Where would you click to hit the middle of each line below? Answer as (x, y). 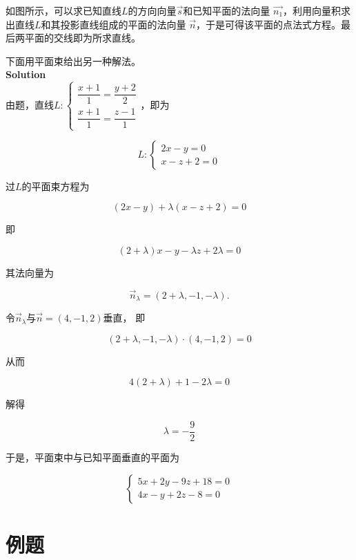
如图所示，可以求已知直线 (63, 10)
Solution (26, 74)
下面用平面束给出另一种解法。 (73, 60)
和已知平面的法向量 (227, 10)
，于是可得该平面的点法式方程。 (268, 24)
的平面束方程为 (56, 186)
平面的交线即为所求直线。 (82, 38)
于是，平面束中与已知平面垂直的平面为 (92, 457)
